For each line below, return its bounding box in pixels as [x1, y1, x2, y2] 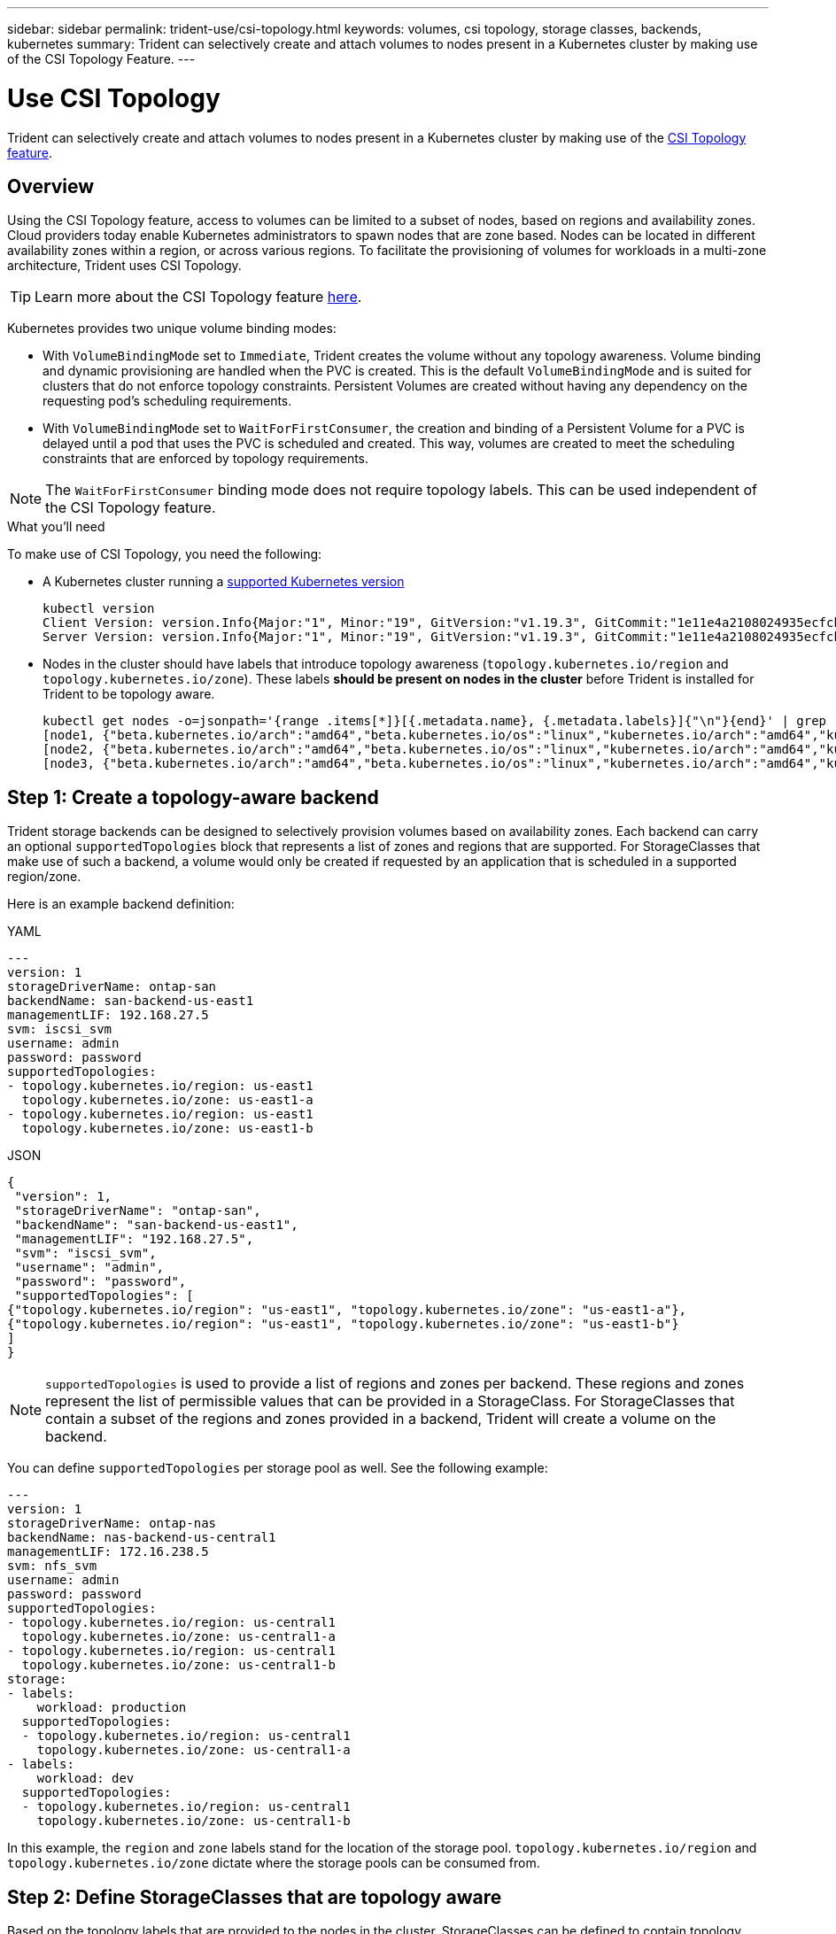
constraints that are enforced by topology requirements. [43, 451, 369, 467]
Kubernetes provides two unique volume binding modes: [7, 321, 337, 337]
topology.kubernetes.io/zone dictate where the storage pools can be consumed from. [7, 1855, 540, 1871]
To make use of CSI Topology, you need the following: [7, 546, 322, 562]
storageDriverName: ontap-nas [7, 1516, 217, 1531]
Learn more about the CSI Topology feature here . [35, 288, 362, 306]
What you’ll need [7, 519, 105, 535]
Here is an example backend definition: [7, 896, 235, 912]
